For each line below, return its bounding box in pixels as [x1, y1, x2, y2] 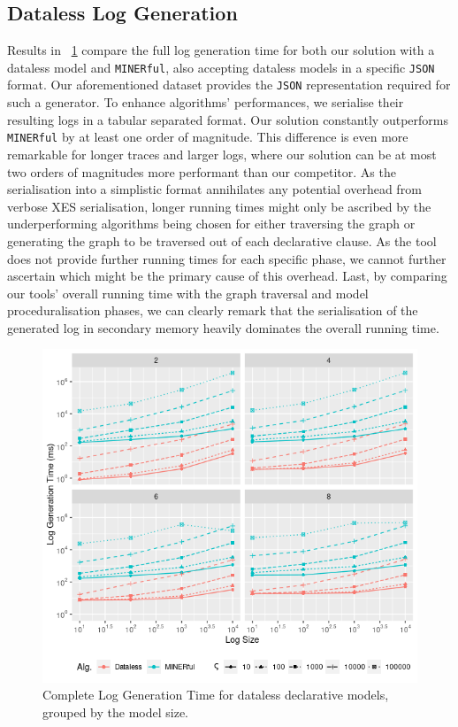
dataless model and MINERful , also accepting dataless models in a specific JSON [7, 58, 435, 76]
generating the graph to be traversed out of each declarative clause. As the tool [7, 231, 437, 250]
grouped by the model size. [42, 702, 189, 721]
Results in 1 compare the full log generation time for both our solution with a [7, 41, 435, 59]
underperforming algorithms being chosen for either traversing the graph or [7, 214, 416, 233]
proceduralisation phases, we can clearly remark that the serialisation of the [7, 301, 418, 320]
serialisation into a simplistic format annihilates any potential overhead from [7, 180, 422, 198]
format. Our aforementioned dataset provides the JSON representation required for [7, 75, 451, 94]
